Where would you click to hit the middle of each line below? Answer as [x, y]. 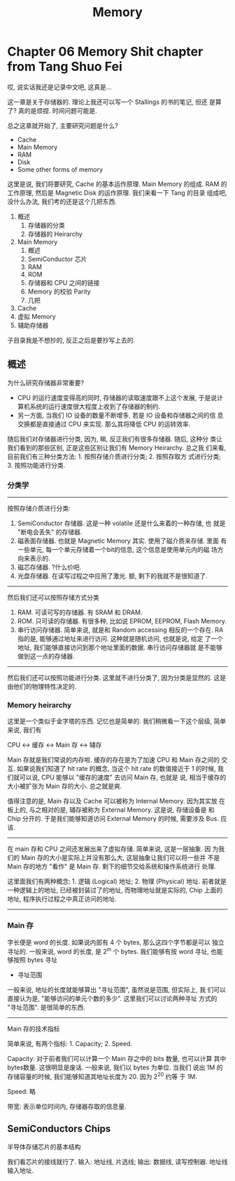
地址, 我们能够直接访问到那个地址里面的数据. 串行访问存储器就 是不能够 [120, 647]
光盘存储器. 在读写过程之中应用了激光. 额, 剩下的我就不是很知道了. [112, 576]
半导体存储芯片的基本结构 [44, 1147]
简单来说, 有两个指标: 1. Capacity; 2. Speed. [70, 1044]
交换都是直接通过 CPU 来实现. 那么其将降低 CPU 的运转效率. [104, 424]
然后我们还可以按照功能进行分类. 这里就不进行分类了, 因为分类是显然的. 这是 [116, 678]
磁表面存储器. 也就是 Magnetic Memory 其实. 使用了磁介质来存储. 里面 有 [122, 541]
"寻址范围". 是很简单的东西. [46, 1008]
